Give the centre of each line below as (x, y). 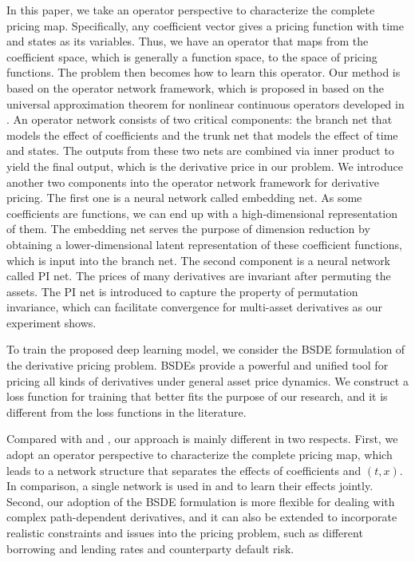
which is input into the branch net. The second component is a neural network (199, 260)
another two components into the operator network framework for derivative (193, 182)
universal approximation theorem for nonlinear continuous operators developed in (206, 103)
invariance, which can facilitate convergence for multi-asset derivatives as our (195, 307)
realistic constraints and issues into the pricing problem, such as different (185, 532)
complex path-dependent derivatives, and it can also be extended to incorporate (202, 517)
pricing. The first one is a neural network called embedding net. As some (184, 198)
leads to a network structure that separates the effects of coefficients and (184, 470)
